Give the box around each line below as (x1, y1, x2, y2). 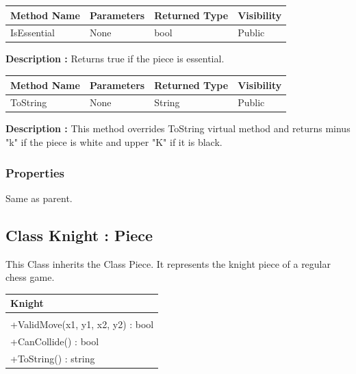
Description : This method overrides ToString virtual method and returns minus (5, 121, 351, 136)
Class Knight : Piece (5, 224, 153, 245)
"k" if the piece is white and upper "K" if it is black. (5, 135, 222, 149)
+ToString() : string (10, 351, 95, 366)
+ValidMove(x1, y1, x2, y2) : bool (10, 317, 154, 332)
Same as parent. (5, 190, 73, 205)
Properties (5, 164, 64, 181)
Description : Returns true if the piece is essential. (5, 51, 225, 66)
